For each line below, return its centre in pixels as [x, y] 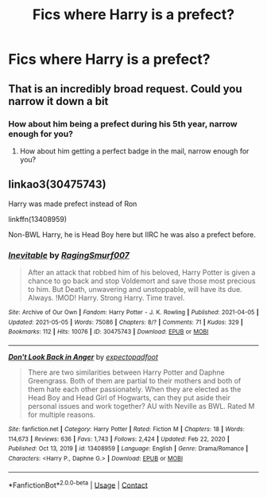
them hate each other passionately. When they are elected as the [134, 389]
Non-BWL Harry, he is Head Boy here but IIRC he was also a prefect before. [132, 234]
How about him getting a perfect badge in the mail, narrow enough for [134, 151]
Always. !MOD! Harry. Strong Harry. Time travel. [106, 298]
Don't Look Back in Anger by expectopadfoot [83, 356]
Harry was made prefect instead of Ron [73, 204]
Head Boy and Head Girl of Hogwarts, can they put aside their [129, 397]
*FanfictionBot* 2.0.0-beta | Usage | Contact [78, 484]
